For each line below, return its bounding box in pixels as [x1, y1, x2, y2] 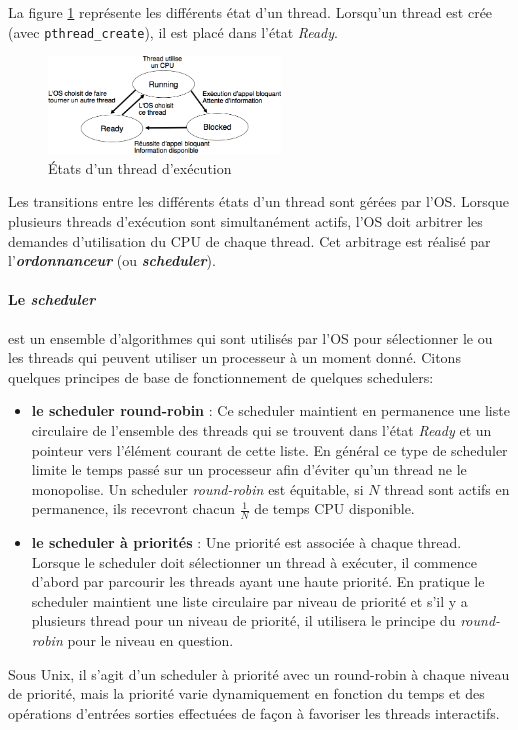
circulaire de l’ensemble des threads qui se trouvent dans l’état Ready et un [31, 419, 492, 440]
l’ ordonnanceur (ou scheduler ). [8, 250, 216, 271]
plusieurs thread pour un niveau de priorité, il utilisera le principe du [31, 610, 456, 631]
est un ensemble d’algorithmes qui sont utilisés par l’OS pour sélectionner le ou [8, 327, 493, 348]
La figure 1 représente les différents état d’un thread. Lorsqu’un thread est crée [8, 2, 493, 22]
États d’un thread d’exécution [48, 157, 232, 178]
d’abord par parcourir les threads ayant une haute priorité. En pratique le [31, 571, 485, 592]
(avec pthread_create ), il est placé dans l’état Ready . [8, 21, 338, 42]
